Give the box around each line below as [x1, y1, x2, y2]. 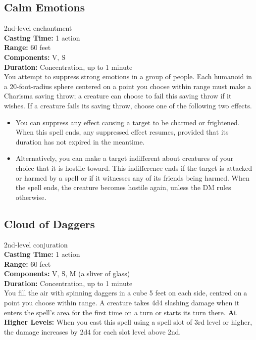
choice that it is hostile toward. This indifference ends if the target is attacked [15, 162, 253, 173]
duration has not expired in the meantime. [15, 136, 145, 146]
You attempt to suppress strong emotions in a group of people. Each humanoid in [4, 71, 252, 82]
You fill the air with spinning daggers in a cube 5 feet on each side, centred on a [4, 288, 248, 298]
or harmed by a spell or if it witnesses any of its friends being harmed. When [15, 172, 250, 183]
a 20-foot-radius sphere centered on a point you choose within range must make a [4, 81, 251, 91]
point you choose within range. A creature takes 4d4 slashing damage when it [4, 297, 240, 308]
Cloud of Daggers [4, 216, 95, 231]
